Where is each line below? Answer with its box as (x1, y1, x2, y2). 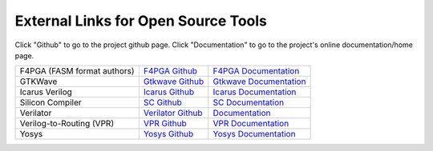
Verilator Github (143, 108, 203, 119)
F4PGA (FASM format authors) (19, 66, 136, 77)
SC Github (143, 97, 182, 108)
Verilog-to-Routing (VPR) (19, 118, 115, 129)
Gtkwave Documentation (212, 76, 306, 87)
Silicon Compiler (19, 97, 82, 108)
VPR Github (143, 118, 188, 129)
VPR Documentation (212, 118, 289, 129)
